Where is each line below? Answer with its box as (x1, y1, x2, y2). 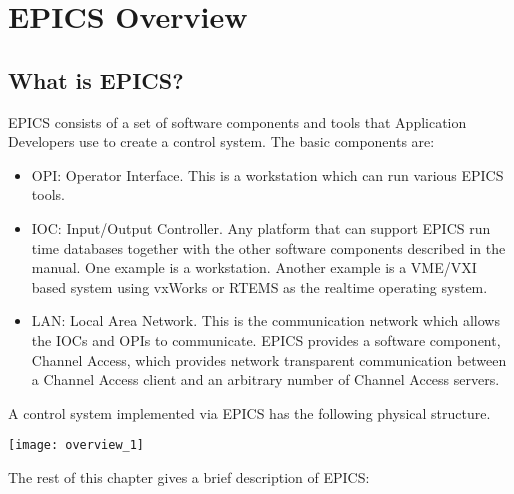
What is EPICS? (8, 64, 184, 95)
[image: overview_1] (8, 438, 145, 453)
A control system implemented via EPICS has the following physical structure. (8, 402, 491, 423)
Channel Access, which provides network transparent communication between (31, 349, 507, 370)
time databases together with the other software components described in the (31, 237, 506, 258)
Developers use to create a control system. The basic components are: (8, 131, 435, 152)
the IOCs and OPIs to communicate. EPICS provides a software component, (31, 329, 501, 350)
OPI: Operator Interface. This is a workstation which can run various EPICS (31, 164, 504, 185)
